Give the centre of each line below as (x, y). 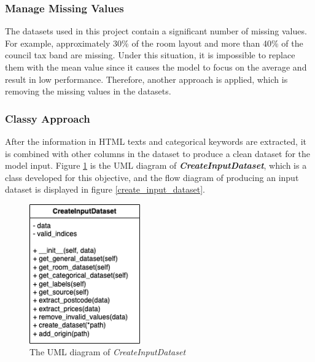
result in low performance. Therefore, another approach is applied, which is (146, 79)
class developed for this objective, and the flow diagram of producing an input (152, 177)
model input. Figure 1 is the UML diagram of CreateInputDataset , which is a (156, 165)
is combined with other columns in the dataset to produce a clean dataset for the (158, 153)
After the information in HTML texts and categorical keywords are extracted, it (156, 141)
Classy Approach (48, 118)
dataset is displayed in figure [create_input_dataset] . (105, 189)
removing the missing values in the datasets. (88, 91)
